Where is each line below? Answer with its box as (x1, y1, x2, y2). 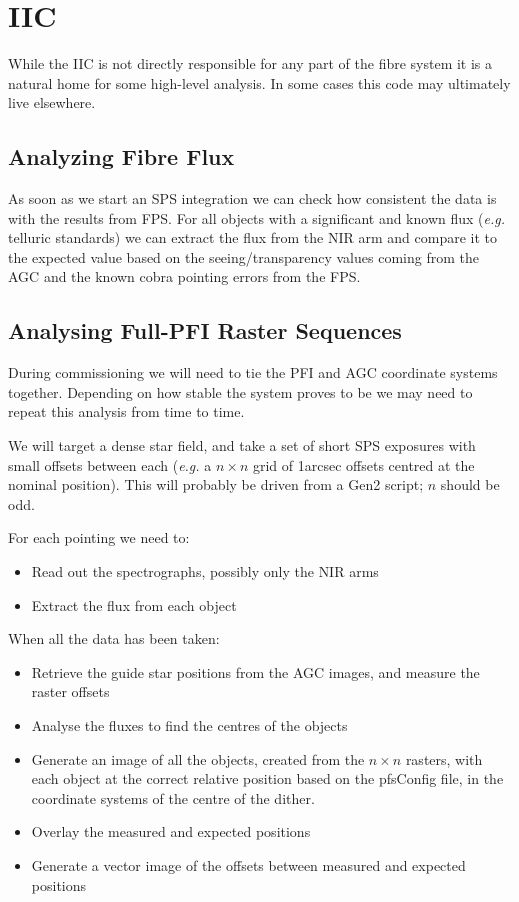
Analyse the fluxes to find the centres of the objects (31, 715, 348, 735)
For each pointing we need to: (8, 527, 190, 548)
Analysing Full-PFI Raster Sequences (8, 315, 402, 346)
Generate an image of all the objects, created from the (31, 748, 365, 769)
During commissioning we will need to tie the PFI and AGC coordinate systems (8, 362, 498, 383)
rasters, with (405, 748, 483, 769)
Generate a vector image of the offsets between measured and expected (31, 854, 466, 875)
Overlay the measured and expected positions (31, 821, 311, 842)
